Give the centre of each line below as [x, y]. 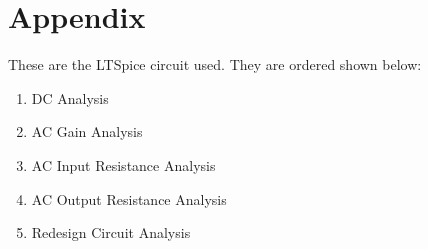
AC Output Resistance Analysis [129, 198]
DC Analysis [70, 97]
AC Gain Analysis [87, 131]
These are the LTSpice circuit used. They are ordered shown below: [215, 64]
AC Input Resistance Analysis [123, 164]
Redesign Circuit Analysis [111, 232]
